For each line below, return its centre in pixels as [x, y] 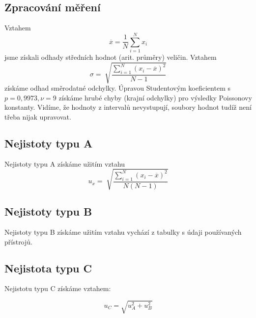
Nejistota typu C [48, 268]
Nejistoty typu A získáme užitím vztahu [65, 163]
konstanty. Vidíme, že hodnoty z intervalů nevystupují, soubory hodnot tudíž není [128, 107]
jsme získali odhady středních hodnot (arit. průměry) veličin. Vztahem [111, 57]
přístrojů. [18, 241]
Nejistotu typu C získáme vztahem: [58, 288]
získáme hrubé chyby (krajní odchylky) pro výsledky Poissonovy [155, 97]
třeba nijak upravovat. [38, 116]
